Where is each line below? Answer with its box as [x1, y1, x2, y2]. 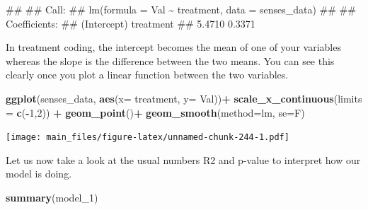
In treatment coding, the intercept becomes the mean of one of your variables [6, 40, 341, 54]
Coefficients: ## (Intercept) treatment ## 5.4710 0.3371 [6, 16, 255, 30]
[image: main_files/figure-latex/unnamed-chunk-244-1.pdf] [6, 132, 289, 143]
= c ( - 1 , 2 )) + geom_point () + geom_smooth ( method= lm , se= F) [6, 105, 305, 119]
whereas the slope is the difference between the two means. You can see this [6, 53, 335, 68]
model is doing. [6, 166, 72, 181]
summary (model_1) [6, 190, 98, 204]
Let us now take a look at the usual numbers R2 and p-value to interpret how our [6, 152, 361, 167]
